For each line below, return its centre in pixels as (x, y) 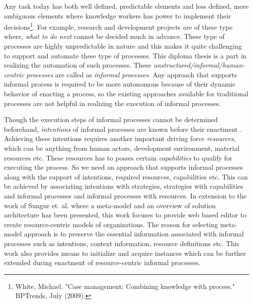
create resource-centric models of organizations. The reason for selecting (111, 224)
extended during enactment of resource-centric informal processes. (102, 262)
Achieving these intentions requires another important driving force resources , (120, 138)
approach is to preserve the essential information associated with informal (134, 234)
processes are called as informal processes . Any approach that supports (132, 74)
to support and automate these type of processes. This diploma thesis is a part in (125, 55)
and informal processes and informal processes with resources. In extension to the (125, 195)
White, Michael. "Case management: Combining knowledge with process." (125, 286)
